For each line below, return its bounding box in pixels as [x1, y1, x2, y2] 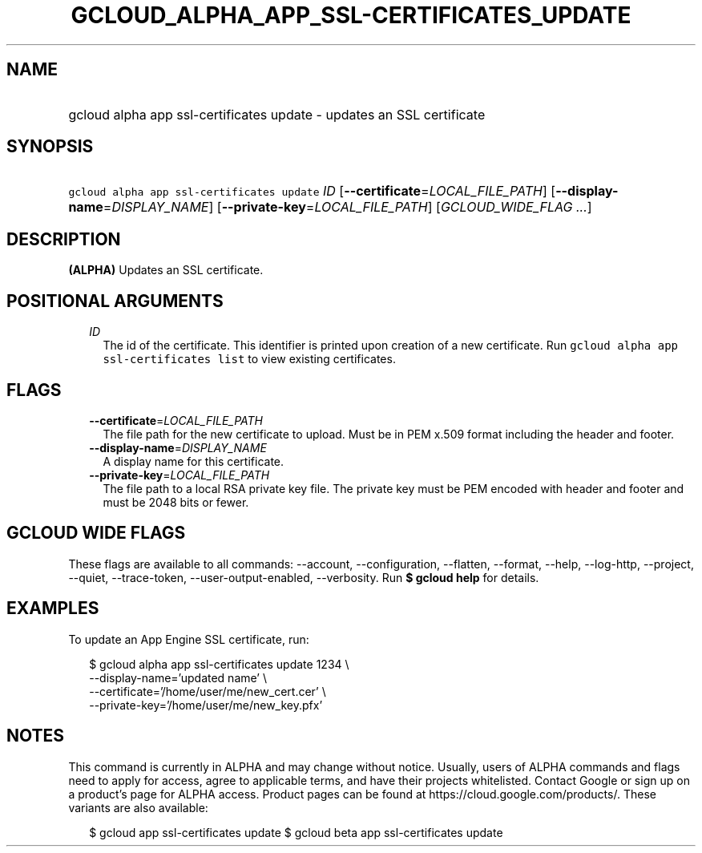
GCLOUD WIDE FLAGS [6, 523, 186, 544]
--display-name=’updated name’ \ [89, 670, 267, 685]
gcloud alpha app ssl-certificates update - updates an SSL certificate [68, 106, 486, 123]
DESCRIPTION [6, 228, 121, 249]
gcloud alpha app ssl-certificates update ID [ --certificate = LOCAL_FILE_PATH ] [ [68, 183, 556, 200]
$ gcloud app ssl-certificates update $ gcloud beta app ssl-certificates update [89, 825, 503, 839]
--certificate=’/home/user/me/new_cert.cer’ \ [89, 684, 326, 698]
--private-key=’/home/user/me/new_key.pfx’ [89, 697, 323, 712]
